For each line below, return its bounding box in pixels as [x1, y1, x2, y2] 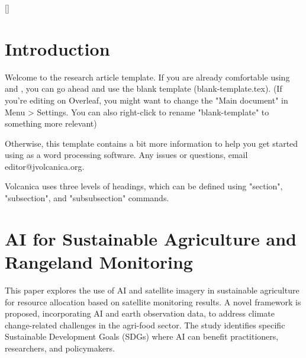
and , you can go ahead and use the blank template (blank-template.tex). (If [5, 82, 282, 95]
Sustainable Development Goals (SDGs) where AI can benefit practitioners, [5, 330, 279, 343]
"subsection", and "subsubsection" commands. [5, 192, 169, 204]
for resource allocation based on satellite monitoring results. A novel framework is [5, 295, 301, 308]
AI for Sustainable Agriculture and [5, 226, 297, 250]
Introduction [5, 36, 110, 60]
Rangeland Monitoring [5, 250, 193, 274]
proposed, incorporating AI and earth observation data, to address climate [5, 307, 275, 320]
